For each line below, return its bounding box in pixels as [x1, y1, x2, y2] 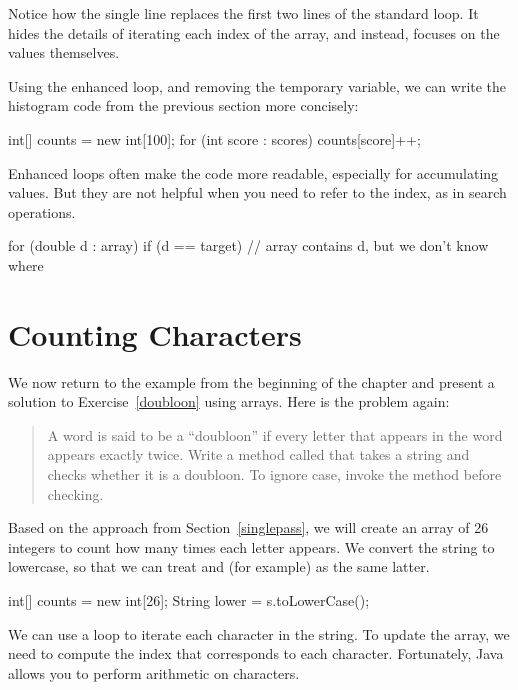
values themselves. [8, 42, 120, 63]
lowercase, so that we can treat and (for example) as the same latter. [8, 556, 430, 577]
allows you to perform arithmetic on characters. [8, 662, 300, 683]
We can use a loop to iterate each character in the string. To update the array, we [8, 623, 510, 644]
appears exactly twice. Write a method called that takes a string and [47, 444, 470, 465]
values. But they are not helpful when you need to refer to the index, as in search [8, 182, 507, 203]
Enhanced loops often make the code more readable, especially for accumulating [8, 162, 499, 183]
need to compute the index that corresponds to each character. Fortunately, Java [8, 643, 504, 664]
